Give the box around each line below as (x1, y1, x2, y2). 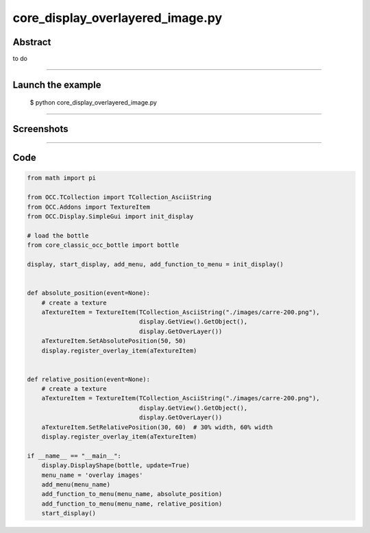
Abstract (12, 36, 51, 48)
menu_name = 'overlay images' (41, 471, 143, 479)
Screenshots (12, 123, 69, 135)
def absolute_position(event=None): (27, 289, 151, 297)
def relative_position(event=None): (27, 375, 151, 383)
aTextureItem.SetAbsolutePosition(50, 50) (41, 337, 186, 345)
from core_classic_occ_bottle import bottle (27, 242, 180, 249)
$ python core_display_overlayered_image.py (29, 99, 158, 107)
